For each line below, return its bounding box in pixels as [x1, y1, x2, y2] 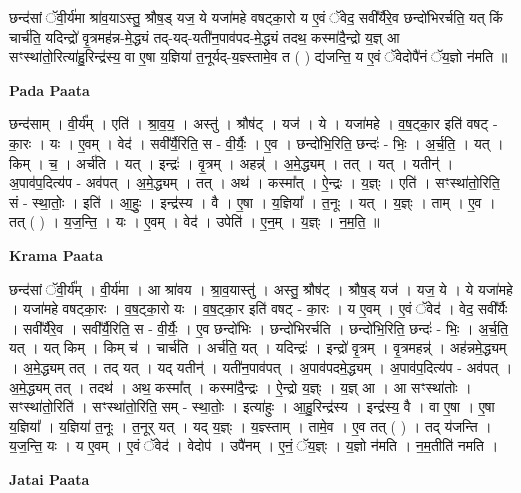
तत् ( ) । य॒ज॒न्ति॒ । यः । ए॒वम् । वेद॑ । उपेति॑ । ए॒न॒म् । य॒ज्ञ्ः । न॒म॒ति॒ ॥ [9, 211, 380, 232]
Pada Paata [9, 79, 90, 100]
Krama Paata [9, 244, 103, 265]
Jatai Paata [9, 468, 90, 489]
